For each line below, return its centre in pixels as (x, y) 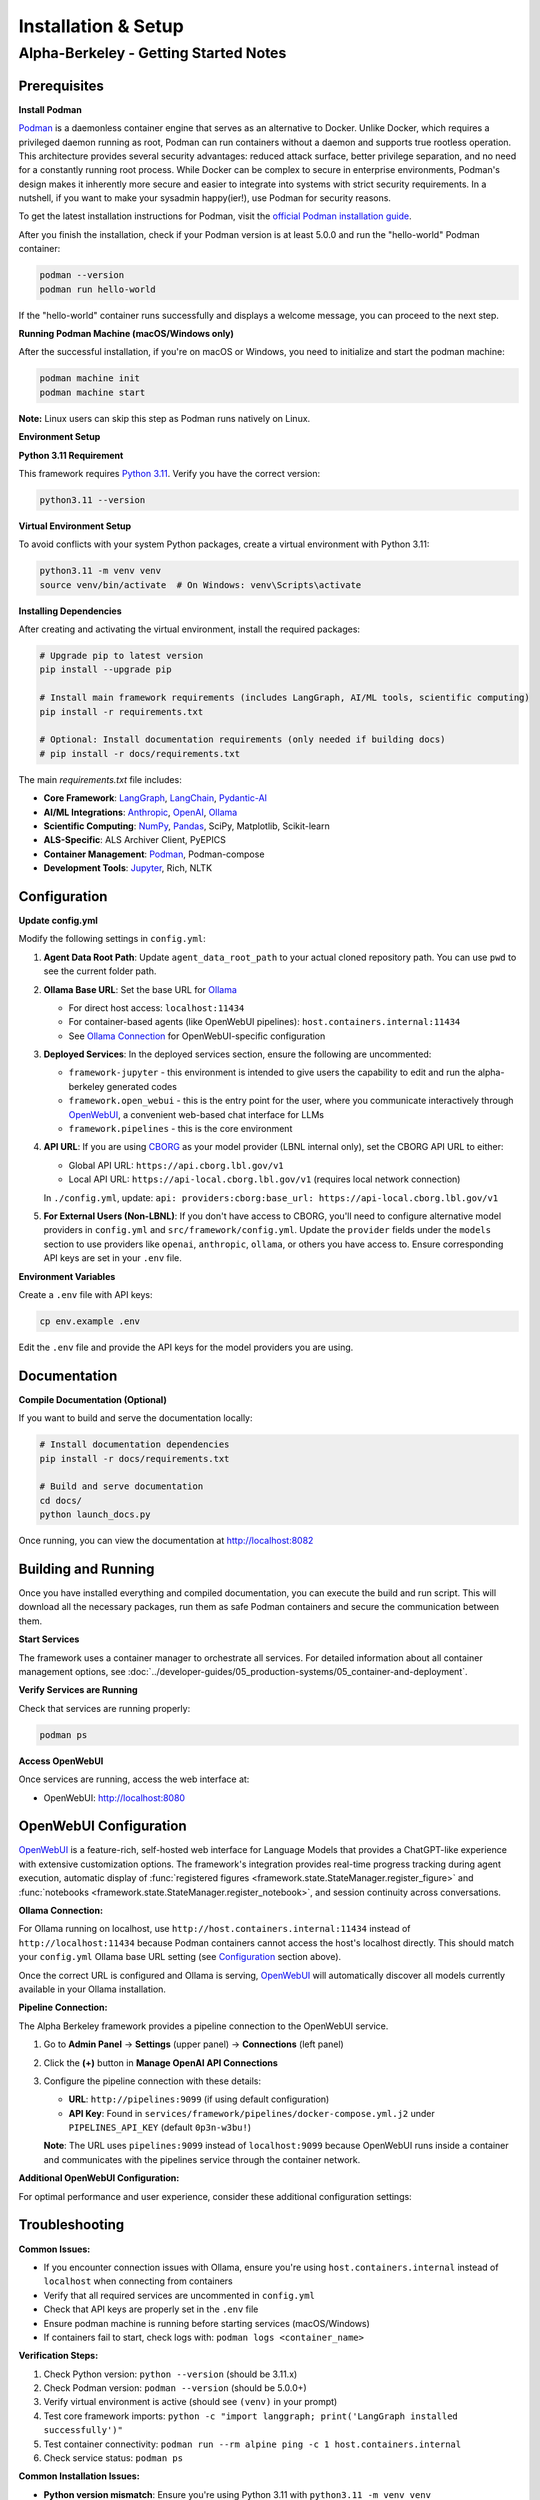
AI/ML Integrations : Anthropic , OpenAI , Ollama (140, 812)
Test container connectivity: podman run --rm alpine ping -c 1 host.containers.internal (252, 2444)
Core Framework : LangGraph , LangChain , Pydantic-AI (155, 798)
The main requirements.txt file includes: (100, 779)
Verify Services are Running (78, 1690)
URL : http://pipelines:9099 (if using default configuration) (199, 2099)
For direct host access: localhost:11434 (156, 1007)
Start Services (49, 1639)
